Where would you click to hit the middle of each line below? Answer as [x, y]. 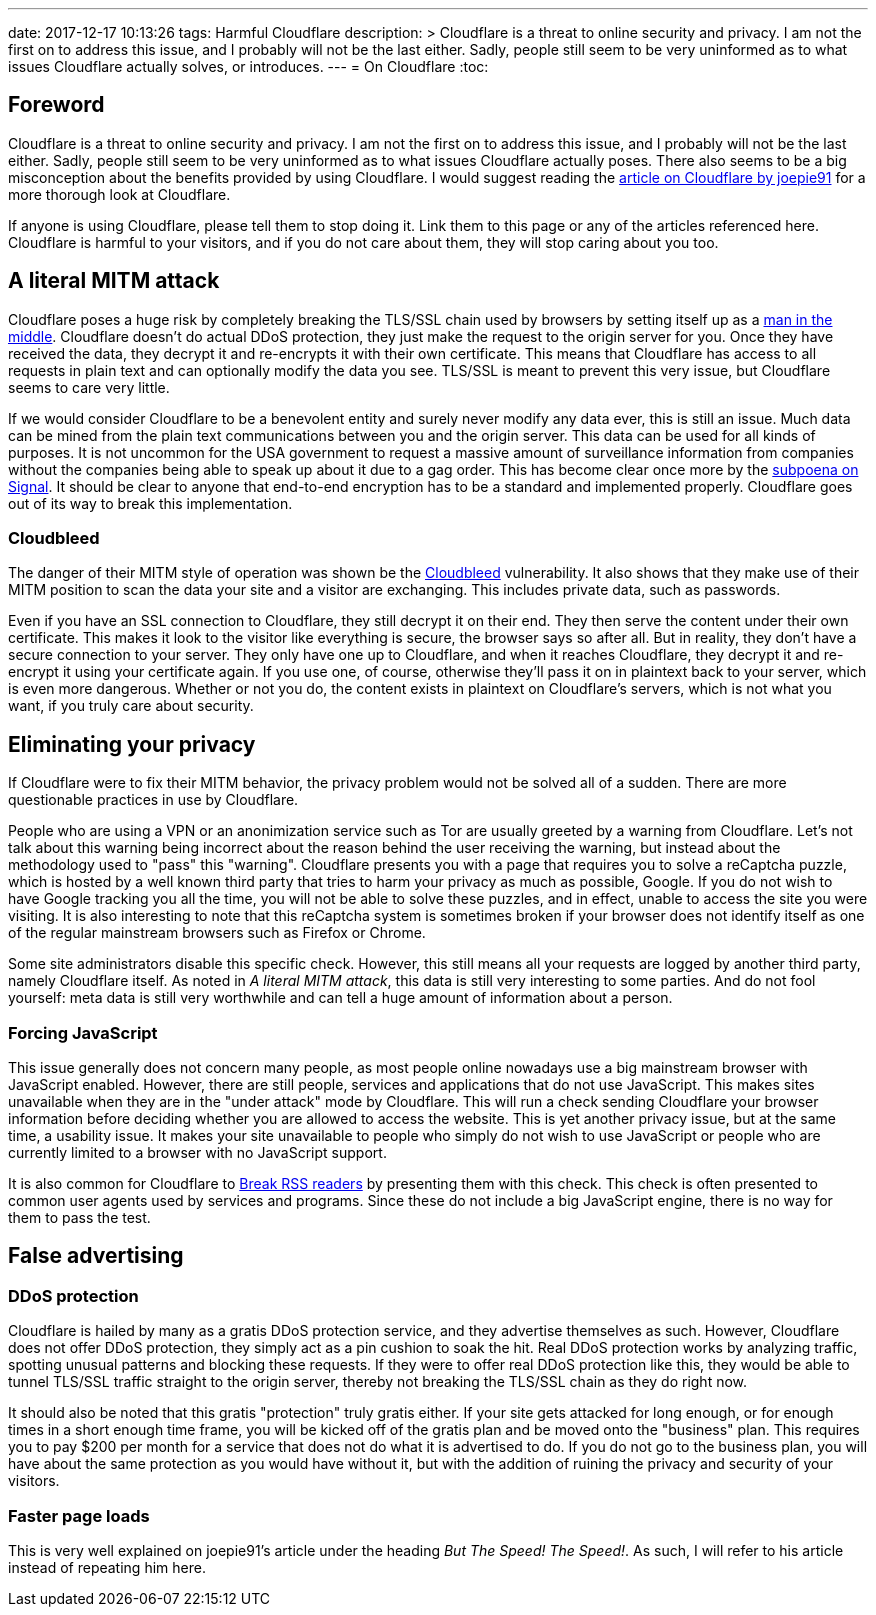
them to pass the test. [79, 1218]
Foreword [56, 105]
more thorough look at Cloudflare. [119, 194]
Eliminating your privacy [132, 744]
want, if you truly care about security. [131, 706]
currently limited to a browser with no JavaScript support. [197, 1153]
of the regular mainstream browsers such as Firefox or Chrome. [217, 933]
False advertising [96, 1256]
